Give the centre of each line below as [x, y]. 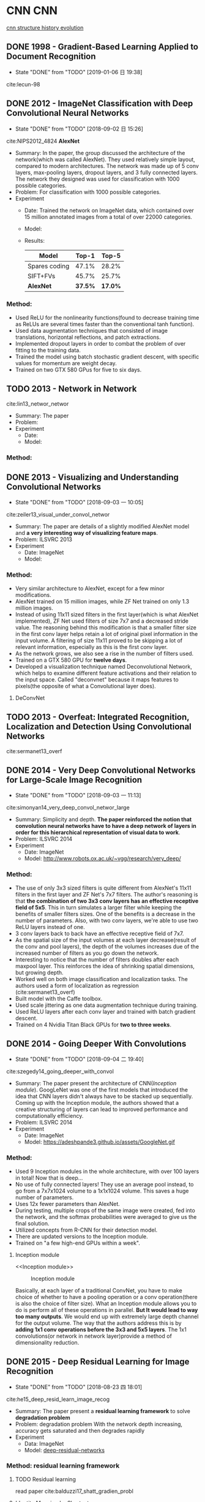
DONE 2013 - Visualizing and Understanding [92, 477]
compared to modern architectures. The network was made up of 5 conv [107, 165]
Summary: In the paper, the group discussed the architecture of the [100, 153]
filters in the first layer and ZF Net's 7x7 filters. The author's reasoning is [106, 894]
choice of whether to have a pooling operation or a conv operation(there [106, 1297]
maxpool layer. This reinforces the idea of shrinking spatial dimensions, [105, 966]
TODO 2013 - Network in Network [72, 389]
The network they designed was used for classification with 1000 [97, 179]
